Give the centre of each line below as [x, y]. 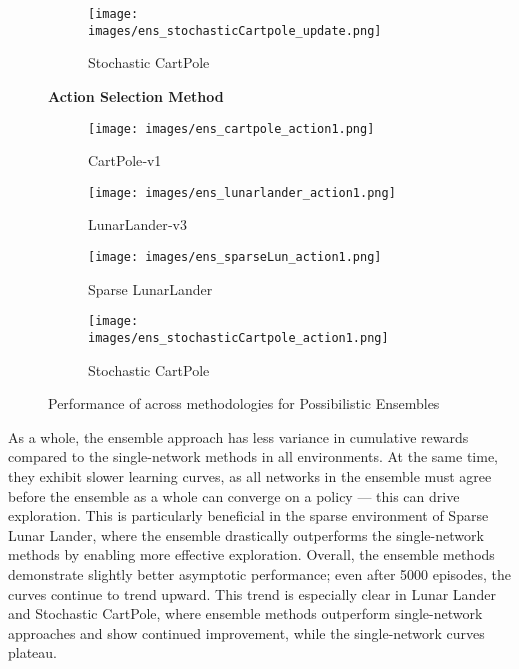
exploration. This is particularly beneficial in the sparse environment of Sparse [248, 515]
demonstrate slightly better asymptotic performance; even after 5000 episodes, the [260, 573]
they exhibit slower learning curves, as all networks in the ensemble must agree [250, 475]
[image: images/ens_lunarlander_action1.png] [242, 192]
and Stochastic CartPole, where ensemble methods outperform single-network [245, 613]
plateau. [33, 652]
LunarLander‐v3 [137, 224]
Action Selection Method [136, 95]
